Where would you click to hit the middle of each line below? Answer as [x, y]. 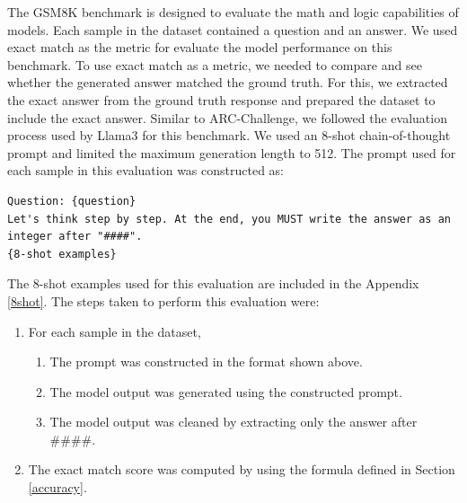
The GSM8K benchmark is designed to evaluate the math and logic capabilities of [233, 12]
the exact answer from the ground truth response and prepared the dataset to [221, 99]
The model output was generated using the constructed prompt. [226, 391]
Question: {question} [72, 201]
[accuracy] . [57, 487]
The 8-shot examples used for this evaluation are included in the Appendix [213, 283]
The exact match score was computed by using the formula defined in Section [242, 469]
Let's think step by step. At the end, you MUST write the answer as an [229, 219]
